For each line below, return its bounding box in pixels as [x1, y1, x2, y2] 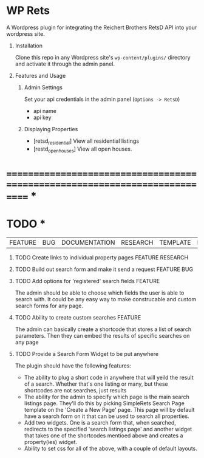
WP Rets [6, 4, 50, 18]
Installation [15, 42, 43, 49]
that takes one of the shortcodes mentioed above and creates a [24, 432, 183, 439]
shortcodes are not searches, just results [24, 386, 127, 394]
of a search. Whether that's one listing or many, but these [24, 380, 168, 388]
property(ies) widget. [24, 438, 78, 445]
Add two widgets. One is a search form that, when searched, [24, 419, 176, 426]
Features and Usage [15, 72, 66, 79]
